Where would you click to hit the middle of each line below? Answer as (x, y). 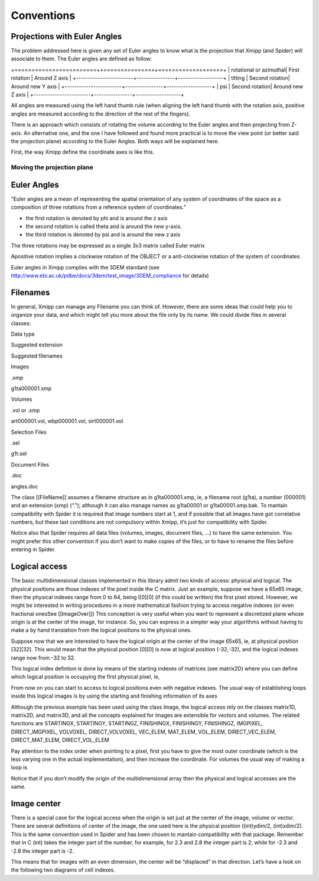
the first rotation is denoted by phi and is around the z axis (97, 218)
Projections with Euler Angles (66, 36)
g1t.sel (19, 454)
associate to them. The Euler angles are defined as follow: (82, 59)
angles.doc (25, 486)
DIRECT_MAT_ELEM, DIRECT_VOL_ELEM (60, 740)
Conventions (43, 15)
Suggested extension (37, 345)
